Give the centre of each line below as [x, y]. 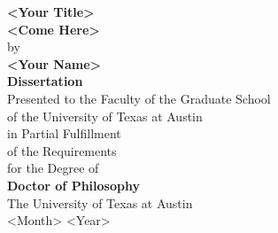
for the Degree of [53, 168]
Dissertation [45, 81]
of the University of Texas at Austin [105, 116]
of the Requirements [62, 150]
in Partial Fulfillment [64, 133]
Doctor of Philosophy [73, 185]
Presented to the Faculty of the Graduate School [139, 98]
